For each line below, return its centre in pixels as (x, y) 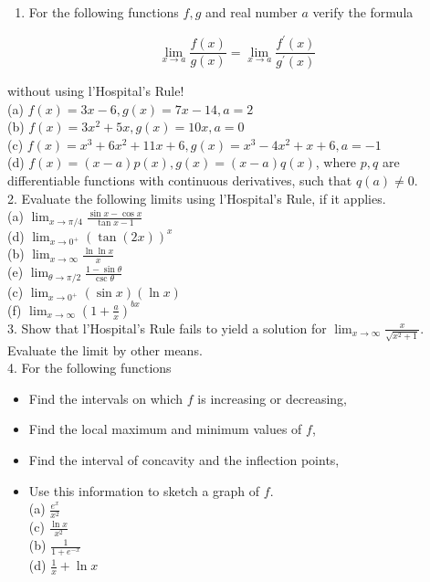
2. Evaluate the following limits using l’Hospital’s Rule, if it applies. (197, 198)
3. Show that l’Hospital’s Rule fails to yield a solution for (167, 328)
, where (336, 162)
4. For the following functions (89, 368)
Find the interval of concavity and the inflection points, (184, 460)
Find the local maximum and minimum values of (165, 429)
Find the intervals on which (106, 398)
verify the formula (363, 12)
